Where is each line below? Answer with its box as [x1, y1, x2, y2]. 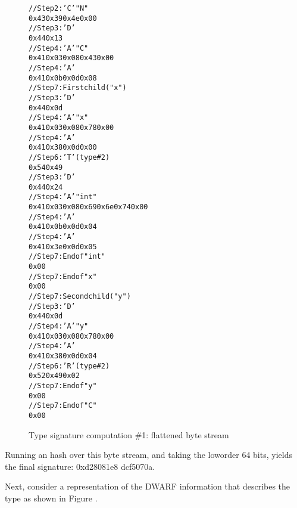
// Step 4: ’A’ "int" [29, 193, 97, 202]
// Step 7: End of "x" [29, 272, 97, 281]
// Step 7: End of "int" [29, 252, 105, 261]
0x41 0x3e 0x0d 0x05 [29, 242, 97, 251]
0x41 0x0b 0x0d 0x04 [29, 222, 97, 231]
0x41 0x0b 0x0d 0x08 [29, 73, 97, 82]
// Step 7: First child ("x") [29, 83, 127, 92]
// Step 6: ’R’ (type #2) [29, 361, 110, 370]
